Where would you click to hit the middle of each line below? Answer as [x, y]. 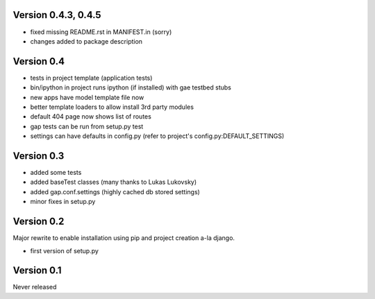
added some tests [56, 173]
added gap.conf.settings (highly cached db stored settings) [115, 191]
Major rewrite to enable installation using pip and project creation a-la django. [124, 238]
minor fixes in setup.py [63, 202]
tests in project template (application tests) [91, 78]
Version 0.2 [39, 222]
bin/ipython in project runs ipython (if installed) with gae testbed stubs [131, 87]
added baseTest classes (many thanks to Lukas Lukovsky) [114, 182]
